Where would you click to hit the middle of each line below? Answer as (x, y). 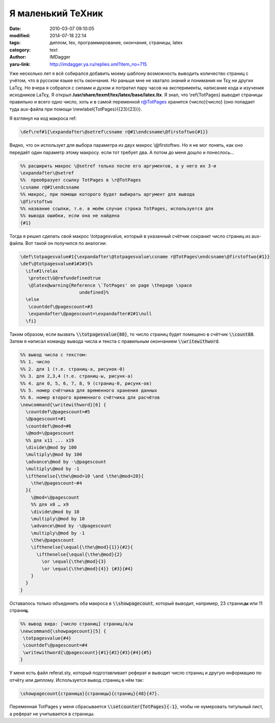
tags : (15, 43)
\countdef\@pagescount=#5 (58, 412)
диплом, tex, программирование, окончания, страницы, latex (116, 43)
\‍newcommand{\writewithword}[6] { (63, 405)
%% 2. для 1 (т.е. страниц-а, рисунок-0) (73, 369)
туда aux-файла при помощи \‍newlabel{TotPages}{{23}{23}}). (76, 109)
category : (20, 50)
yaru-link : (20, 64)
